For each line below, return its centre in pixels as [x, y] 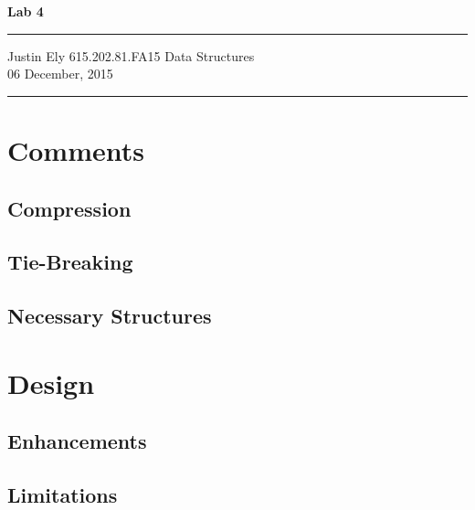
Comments [76, 149]
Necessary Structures [110, 316]
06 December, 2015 [60, 74]
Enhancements [77, 441]
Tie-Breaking [70, 262]
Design [51, 382]
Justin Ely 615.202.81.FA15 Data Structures [131, 55]
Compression [69, 208]
